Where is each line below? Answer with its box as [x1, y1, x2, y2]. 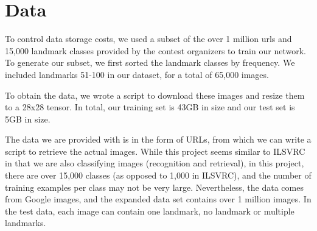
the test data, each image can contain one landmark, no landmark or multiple [5, 204, 294, 217]
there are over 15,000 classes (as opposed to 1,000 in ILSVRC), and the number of [5, 169, 312, 182]
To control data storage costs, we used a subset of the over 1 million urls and [5, 32, 292, 45]
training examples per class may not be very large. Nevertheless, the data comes [5, 180, 304, 193]
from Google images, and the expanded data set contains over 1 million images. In [5, 193, 312, 205]
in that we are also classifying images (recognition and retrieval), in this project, [5, 157, 304, 169]
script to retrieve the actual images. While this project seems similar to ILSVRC [5, 144, 305, 157]
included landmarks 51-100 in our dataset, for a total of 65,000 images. [5, 68, 269, 80]
